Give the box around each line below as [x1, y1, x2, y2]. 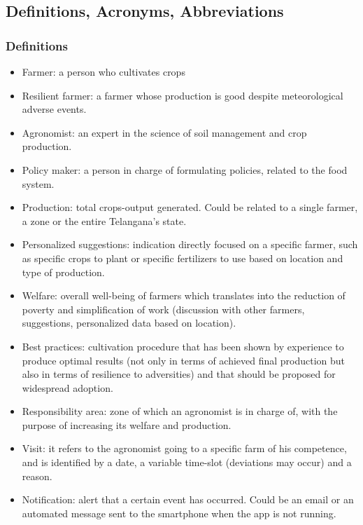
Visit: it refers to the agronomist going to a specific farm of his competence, [22, 441, 347, 456]
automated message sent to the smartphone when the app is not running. [22, 505, 336, 520]
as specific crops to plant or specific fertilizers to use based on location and [22, 250, 343, 265]
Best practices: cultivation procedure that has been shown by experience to [22, 339, 344, 353]
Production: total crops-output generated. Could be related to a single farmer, [22, 200, 358, 214]
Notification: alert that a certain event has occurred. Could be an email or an [22, 492, 354, 507]
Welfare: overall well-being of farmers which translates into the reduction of [22, 288, 346, 303]
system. [22, 176, 55, 191]
